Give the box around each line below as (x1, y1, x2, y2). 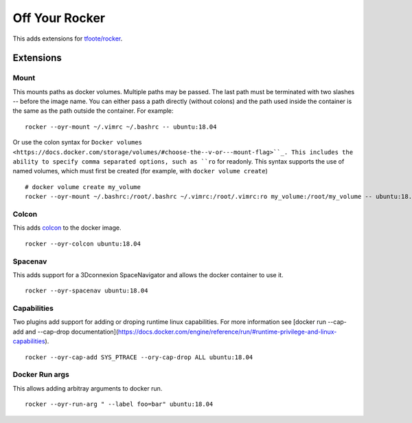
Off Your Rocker (12, 10, 106, 25)
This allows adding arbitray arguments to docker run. (12, 384, 163, 392)
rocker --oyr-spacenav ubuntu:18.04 (25, 287, 148, 295)
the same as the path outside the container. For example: (12, 107, 174, 115)
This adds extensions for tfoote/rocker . (12, 34, 123, 43)
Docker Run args (12, 370, 70, 380)
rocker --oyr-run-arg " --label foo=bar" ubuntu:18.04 (25, 400, 214, 409)
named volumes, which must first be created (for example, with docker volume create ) (12, 167, 268, 175)
